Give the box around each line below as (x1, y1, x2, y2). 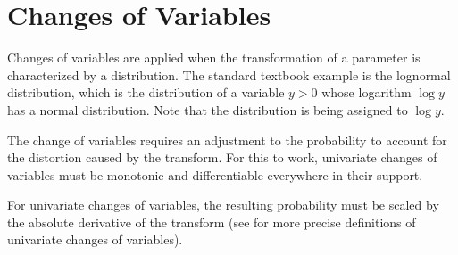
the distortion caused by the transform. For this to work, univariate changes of (7, 148, 437, 167)
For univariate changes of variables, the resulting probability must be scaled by (7, 195, 439, 214)
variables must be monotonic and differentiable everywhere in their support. (7, 165, 423, 184)
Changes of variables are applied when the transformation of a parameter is (7, 48, 421, 67)
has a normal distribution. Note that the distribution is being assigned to (7, 100, 408, 119)
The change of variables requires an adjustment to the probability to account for (7, 130, 447, 149)
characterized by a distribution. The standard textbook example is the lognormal (7, 65, 451, 84)
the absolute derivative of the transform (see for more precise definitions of (7, 212, 416, 231)
